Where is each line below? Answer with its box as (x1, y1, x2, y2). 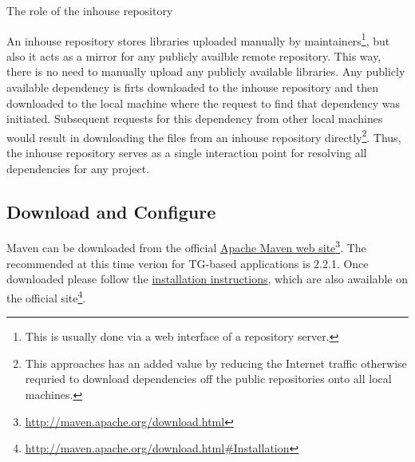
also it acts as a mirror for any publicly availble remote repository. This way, (6, 47, 381, 64)
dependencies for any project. (6, 160, 150, 176)
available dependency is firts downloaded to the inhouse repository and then (6, 79, 378, 96)
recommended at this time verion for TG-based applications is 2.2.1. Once (6, 255, 369, 271)
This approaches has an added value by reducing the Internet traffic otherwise (25, 354, 407, 371)
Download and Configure (6, 199, 216, 223)
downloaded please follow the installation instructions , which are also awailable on (6, 270, 408, 287)
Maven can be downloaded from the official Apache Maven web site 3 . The (6, 237, 366, 256)
